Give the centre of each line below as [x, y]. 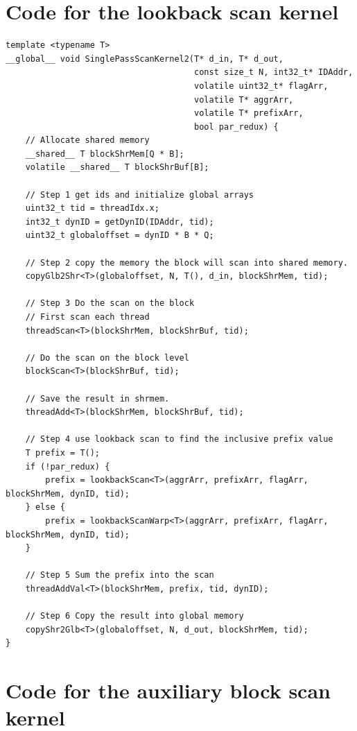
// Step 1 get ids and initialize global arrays [139, 195]
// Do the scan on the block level [107, 358]
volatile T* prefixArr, [249, 113]
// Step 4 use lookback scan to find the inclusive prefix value [179, 439]
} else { [45, 507]
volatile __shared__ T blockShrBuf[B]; [117, 167]
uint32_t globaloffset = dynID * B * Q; [120, 235]
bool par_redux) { [236, 127]
